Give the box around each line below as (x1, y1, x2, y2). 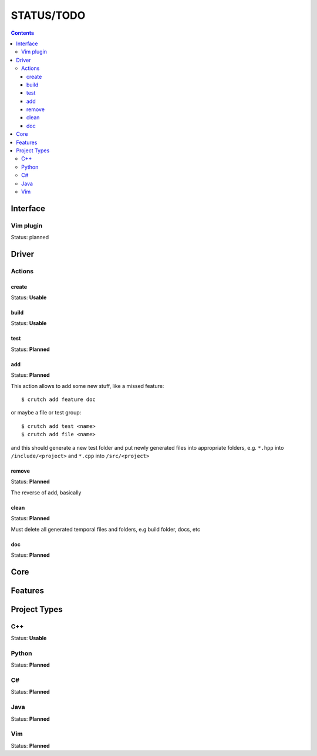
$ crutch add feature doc (21, 396, 96, 403)
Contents (11, 29, 35, 36)
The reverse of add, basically (11, 489, 82, 496)
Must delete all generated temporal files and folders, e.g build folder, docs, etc (11, 526, 201, 533)
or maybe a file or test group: (11, 409, 82, 416)
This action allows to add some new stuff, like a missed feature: (11, 382, 164, 389)
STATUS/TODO (11, 9, 86, 22)
